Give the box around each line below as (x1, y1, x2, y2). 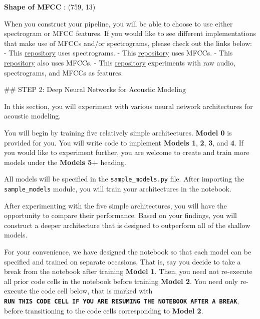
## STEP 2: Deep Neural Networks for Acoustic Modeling (4, 84, 186, 94)
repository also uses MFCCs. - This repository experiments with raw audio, (4, 57, 235, 67)
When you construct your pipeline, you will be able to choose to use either (4, 18, 233, 28)
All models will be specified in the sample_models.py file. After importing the (4, 173, 244, 184)
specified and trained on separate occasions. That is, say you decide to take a (4, 256, 241, 266)
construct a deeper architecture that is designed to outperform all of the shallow (4, 219, 250, 230)
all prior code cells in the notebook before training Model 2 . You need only (4, 275, 238, 286)
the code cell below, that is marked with (29, 285, 153, 296)
